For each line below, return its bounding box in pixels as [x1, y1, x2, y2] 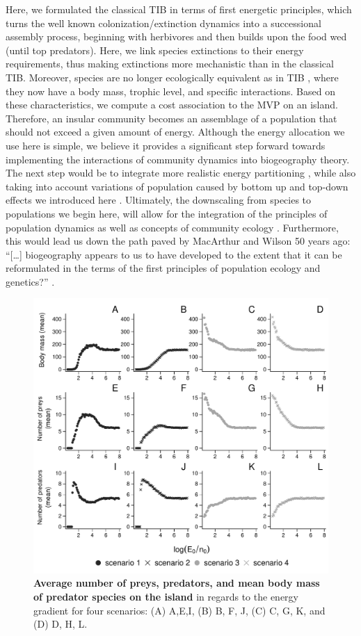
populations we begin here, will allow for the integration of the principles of [6, 206, 328, 220]
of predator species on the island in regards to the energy [33, 589, 298, 604]
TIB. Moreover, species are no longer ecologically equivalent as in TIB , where [6, 70, 339, 84]
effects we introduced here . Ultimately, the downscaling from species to [6, 193, 312, 207]
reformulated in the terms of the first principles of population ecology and [6, 261, 321, 275]
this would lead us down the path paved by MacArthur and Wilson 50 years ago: [6, 234, 351, 248]
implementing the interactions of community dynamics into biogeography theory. [6, 152, 350, 166]
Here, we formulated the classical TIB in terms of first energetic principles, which [6, 2, 352, 16]
